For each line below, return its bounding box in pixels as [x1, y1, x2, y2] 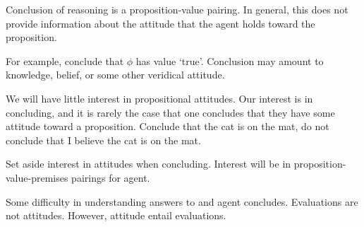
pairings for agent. [71, 170, 150, 185]
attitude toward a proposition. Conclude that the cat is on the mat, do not [6, 119, 329, 134]
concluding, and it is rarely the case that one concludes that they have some [6, 105, 335, 120]
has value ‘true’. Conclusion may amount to [135, 53, 324, 68]
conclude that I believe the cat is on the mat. [6, 132, 201, 147]
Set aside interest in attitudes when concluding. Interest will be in [6, 156, 291, 171]
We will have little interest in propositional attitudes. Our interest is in [6, 91, 313, 105]
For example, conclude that [6, 53, 124, 68]
